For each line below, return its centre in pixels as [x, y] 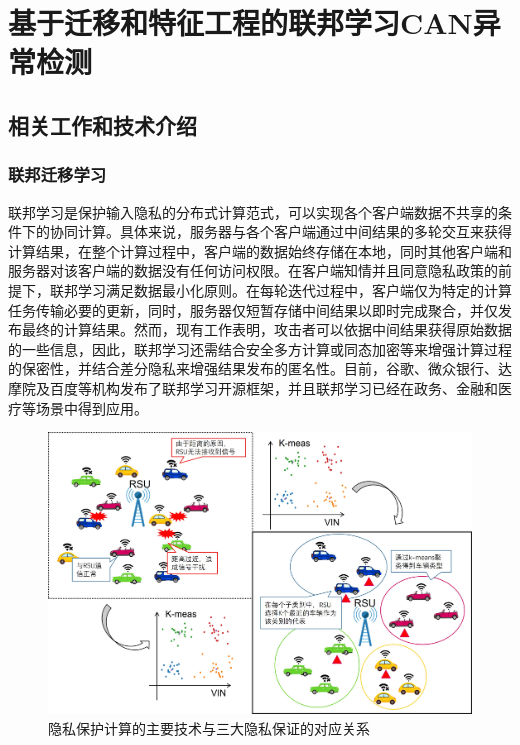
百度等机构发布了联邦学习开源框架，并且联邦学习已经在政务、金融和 [273, 387]
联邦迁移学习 [57, 174]
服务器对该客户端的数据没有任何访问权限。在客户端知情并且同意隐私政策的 [253, 270]
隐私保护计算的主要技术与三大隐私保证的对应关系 [209, 727]
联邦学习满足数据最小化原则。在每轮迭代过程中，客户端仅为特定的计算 [280, 289]
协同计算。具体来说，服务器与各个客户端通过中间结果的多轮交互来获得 [280, 231]
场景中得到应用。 [91, 407]
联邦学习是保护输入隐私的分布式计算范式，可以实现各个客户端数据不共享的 [253, 211]
